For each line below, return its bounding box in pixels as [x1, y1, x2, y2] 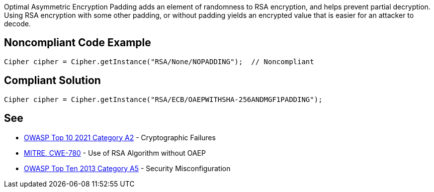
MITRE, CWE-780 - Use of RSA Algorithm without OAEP [24, 148, 206, 157]
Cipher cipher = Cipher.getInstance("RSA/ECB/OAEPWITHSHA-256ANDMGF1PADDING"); [4, 95, 323, 103]
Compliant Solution [4, 74, 101, 87]
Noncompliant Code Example [4, 36, 151, 49]
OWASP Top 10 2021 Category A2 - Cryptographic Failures [24, 133, 216, 142]
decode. [4, 19, 31, 28]
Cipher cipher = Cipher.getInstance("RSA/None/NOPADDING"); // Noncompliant [4, 57, 314, 66]
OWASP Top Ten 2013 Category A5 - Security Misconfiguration [24, 164, 231, 173]
